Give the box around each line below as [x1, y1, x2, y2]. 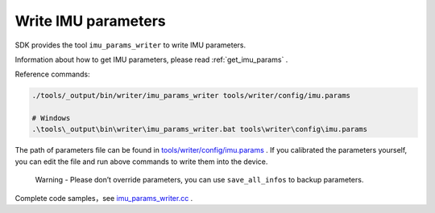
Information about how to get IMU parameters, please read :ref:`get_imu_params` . [14, 55, 288, 64]
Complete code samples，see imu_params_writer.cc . [14, 193, 193, 203]
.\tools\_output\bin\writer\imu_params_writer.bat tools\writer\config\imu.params [31, 125, 368, 134]
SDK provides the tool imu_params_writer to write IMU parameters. [14, 40, 246, 50]
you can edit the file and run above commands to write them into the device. [14, 157, 268, 166]
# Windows [31, 113, 71, 123]
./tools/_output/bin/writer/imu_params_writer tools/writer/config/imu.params [31, 91, 350, 100]
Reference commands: [14, 69, 90, 80]
